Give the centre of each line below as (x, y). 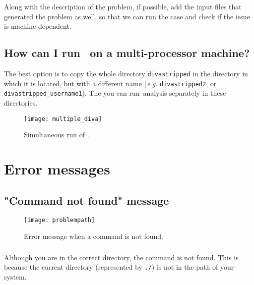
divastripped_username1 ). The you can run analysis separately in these (115, 93)
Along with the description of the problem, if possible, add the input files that (123, 6)
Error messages (57, 168)
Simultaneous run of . (57, 135)
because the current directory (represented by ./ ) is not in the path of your (119, 267)
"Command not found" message (87, 200)
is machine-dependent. (38, 26)
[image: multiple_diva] (63, 119)
